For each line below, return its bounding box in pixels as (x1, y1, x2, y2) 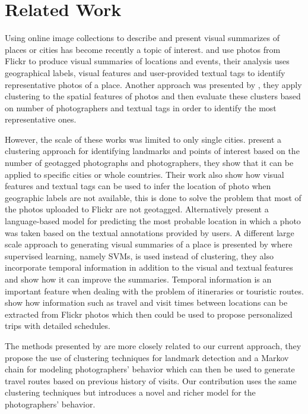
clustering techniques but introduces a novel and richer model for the (5, 386, 256, 399)
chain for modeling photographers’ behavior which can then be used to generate (5, 363, 295, 375)
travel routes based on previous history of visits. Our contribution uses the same (5, 374, 297, 387)
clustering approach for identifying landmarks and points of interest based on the (5, 145, 300, 157)
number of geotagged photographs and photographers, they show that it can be (5, 156, 294, 169)
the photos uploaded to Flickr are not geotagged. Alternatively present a (5, 203, 269, 215)
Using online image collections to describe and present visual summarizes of (5, 32, 280, 44)
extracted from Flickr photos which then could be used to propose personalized (5, 308, 293, 320)
